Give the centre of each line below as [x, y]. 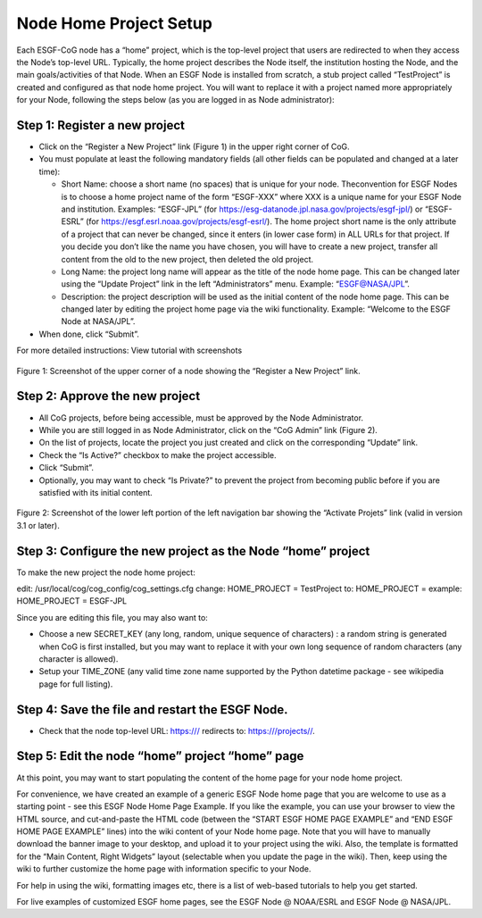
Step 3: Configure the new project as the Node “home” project [193, 551]
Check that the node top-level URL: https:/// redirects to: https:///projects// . [177, 730]
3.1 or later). [38, 525]
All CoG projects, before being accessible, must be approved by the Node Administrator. [201, 417]
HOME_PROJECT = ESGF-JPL [72, 601]
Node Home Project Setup [115, 23]
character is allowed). [79, 659]
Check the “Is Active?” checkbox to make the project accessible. [158, 455]
